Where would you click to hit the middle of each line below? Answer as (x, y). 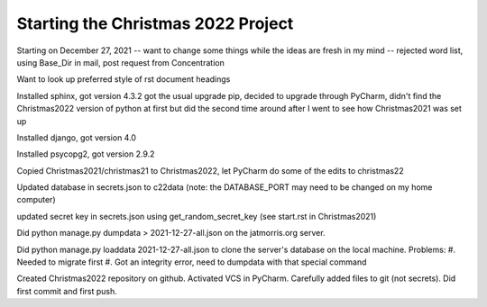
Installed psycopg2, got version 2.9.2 (86, 154)
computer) (36, 200)
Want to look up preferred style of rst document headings (124, 79)
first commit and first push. (67, 291)
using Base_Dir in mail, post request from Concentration (120, 62)
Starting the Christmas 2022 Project (155, 23)
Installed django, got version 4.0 (77, 137)
